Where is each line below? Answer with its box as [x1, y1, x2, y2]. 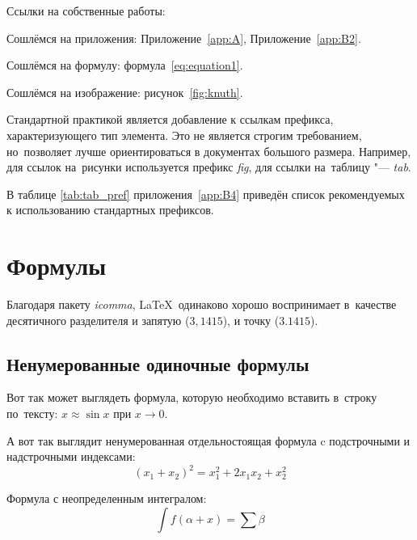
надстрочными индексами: [6, 448, 136, 465]
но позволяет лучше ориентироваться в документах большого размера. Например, [6, 142, 411, 159]
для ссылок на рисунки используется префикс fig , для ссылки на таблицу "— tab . [6, 158, 411, 175]
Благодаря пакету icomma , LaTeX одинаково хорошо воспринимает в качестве [6, 296, 397, 313]
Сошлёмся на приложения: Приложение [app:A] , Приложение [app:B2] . [6, 29, 361, 46]
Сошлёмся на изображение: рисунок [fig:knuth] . [6, 83, 243, 100]
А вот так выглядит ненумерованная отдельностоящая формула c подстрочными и [6, 432, 411, 449]
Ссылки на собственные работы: [6, 2, 166, 19]
